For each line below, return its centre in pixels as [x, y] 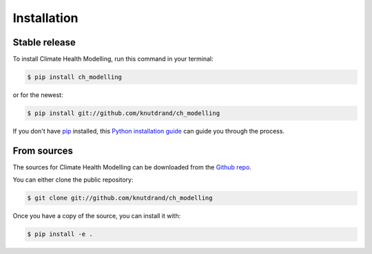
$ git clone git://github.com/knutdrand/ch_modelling [120, 198]
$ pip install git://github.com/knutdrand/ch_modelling [124, 113]
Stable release [44, 42]
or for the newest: [38, 95]
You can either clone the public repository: [73, 180]
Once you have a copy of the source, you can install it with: [97, 216]
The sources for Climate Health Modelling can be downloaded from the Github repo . [132, 167]
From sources [43, 150]
